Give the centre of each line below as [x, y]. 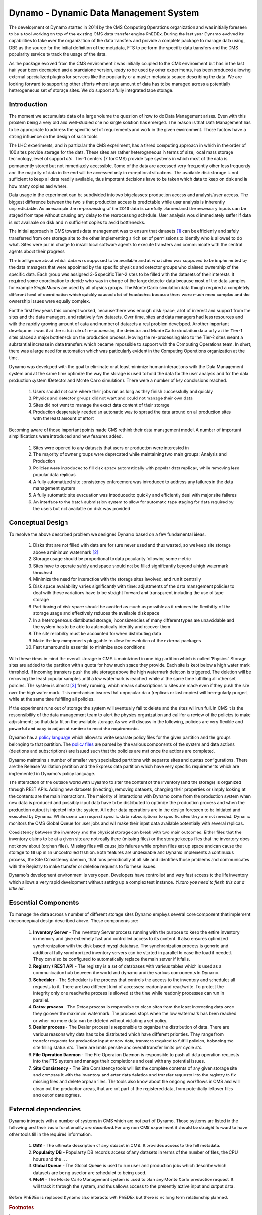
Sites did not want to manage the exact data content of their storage [101, 405]
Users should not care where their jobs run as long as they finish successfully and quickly [123, 391]
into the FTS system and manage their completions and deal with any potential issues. [119, 1061]
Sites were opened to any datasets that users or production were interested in [111, 448]
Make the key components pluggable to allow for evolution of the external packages [117, 640]
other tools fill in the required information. [50, 1134]
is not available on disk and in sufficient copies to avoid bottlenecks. [77, 222]
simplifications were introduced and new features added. [66, 436]
